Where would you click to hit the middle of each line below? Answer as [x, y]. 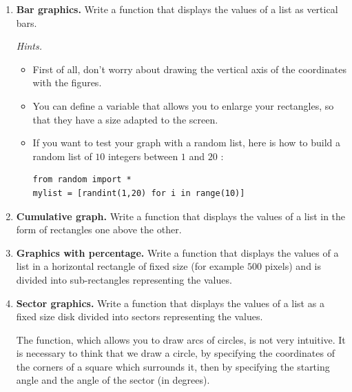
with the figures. [67, 82]
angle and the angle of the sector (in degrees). [113, 380]
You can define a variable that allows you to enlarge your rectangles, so [183, 105]
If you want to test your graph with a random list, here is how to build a [187, 143]
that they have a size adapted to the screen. [125, 119]
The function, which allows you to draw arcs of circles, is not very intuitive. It [181, 339]
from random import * [82, 180]
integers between [143, 156]
